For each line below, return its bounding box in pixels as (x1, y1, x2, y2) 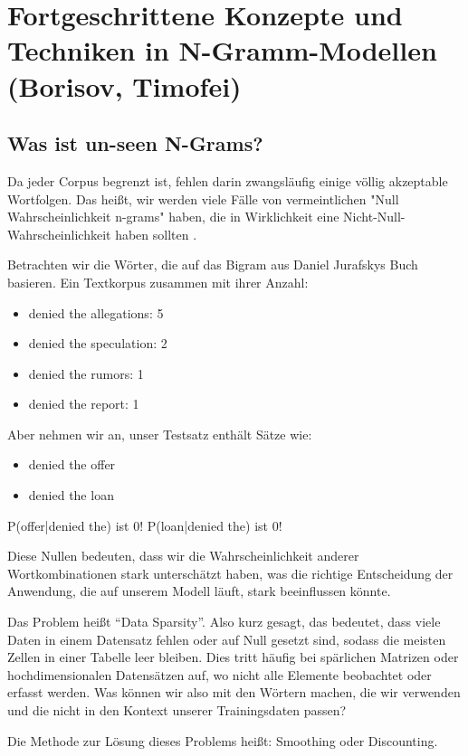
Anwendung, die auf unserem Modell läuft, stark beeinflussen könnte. (7, 581, 391, 600)
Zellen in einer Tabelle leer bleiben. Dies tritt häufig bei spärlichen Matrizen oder (7, 647, 459, 666)
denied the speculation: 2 (28, 334, 167, 353)
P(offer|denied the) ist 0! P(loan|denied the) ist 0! (7, 515, 282, 534)
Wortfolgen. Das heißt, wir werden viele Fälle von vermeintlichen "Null (7, 189, 399, 208)
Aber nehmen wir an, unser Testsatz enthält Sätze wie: (7, 424, 312, 443)
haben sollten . (115, 224, 197, 243)
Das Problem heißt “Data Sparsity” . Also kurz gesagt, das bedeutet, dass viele (7, 612, 441, 631)
